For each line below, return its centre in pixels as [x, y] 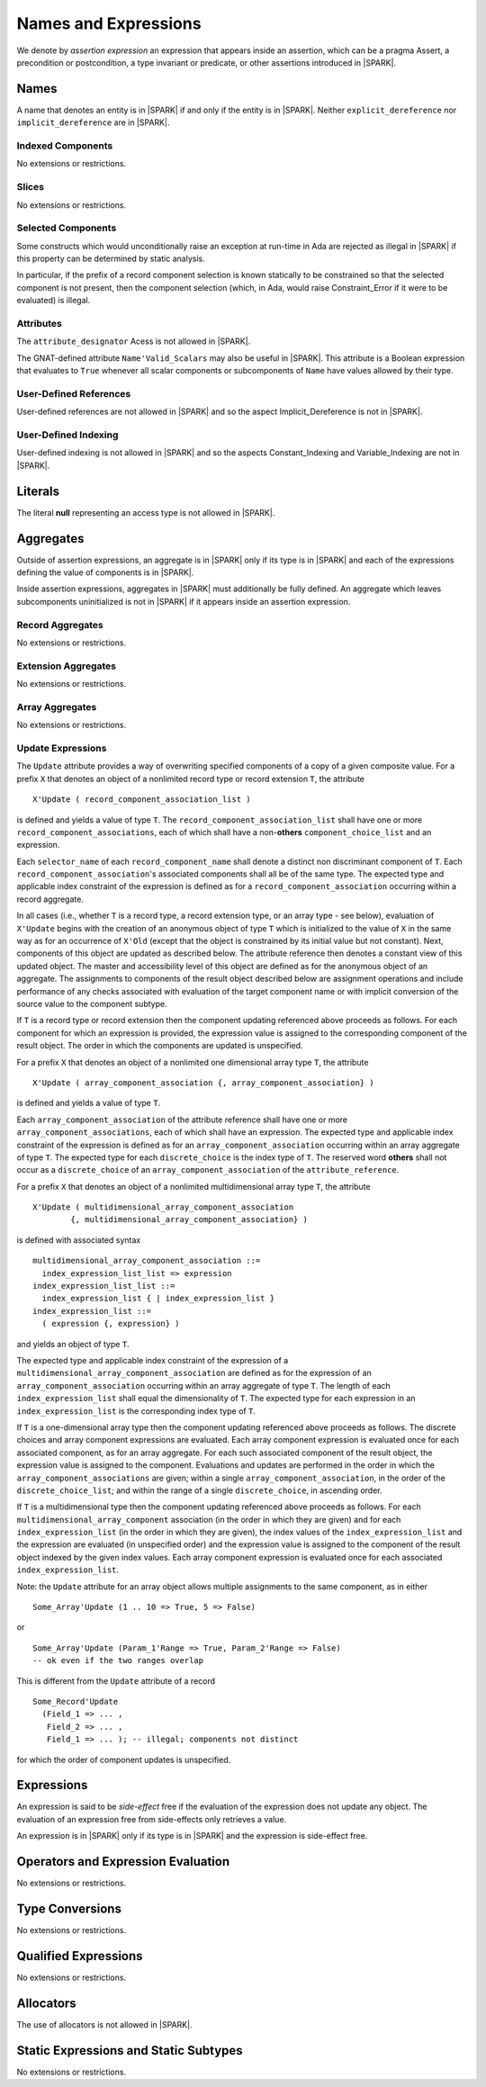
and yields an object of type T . [73, 1344]
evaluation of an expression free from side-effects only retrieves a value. [152, 1819]
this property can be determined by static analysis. [111, 259]
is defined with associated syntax [79, 1240]
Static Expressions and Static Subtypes [130, 2051]
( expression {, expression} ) [111, 1324]
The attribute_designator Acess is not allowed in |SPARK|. [134, 341]
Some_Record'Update [76, 1701]
